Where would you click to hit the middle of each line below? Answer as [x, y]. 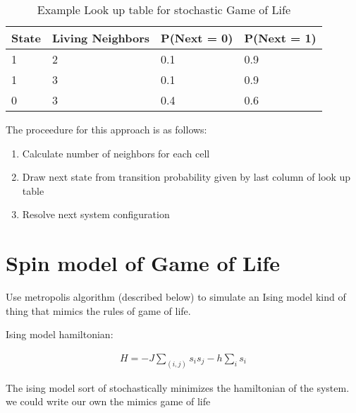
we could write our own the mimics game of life [108, 401]
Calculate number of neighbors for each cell [116, 153]
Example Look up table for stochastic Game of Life [164, 10]
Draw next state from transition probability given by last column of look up [186, 177]
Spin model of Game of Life [143, 263]
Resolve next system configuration [96, 214]
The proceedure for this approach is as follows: [106, 129]
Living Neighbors [101, 38]
